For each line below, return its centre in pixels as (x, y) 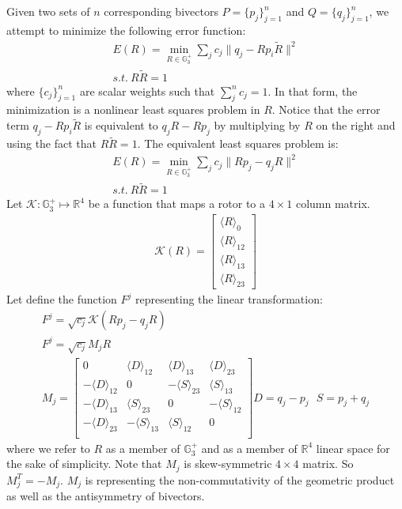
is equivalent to (121, 125)
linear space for (353, 448)
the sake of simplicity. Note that (84, 464)
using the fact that (52, 143)
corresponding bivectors (161, 11)
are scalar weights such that (147, 90)
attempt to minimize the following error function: (126, 30)
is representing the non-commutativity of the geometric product (240, 479)
